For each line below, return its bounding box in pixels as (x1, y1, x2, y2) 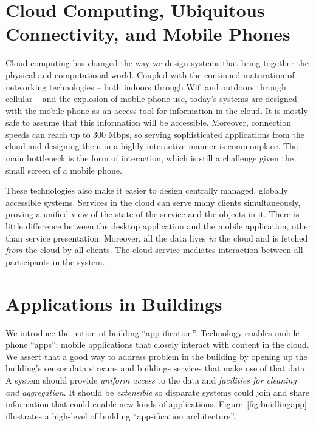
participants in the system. (5, 255, 105, 268)
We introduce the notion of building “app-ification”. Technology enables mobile (5, 326, 300, 339)
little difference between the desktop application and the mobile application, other (5, 220, 312, 232)
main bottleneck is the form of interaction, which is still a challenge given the (5, 152, 294, 164)
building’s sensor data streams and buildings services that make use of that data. (5, 362, 307, 374)
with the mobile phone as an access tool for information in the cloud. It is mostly (5, 104, 308, 117)
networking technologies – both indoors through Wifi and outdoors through (5, 80, 286, 93)
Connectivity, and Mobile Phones (5, 21, 290, 46)
